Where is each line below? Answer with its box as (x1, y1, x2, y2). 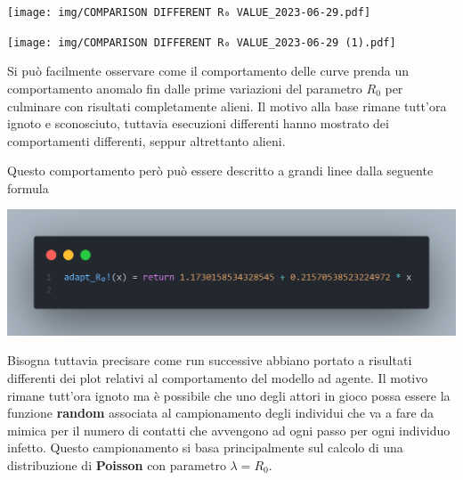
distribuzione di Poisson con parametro (7, 455, 226, 474)
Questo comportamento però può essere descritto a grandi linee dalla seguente (7, 161, 434, 180)
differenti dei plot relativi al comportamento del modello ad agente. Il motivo (7, 368, 428, 386)
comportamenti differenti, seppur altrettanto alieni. (7, 131, 286, 150)
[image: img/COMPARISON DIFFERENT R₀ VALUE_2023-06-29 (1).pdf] (7, 36, 396, 49)
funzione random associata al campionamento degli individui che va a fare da (7, 403, 435, 422)
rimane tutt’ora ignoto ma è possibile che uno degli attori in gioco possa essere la (7, 386, 451, 404)
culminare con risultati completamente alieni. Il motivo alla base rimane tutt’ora (7, 96, 447, 115)
